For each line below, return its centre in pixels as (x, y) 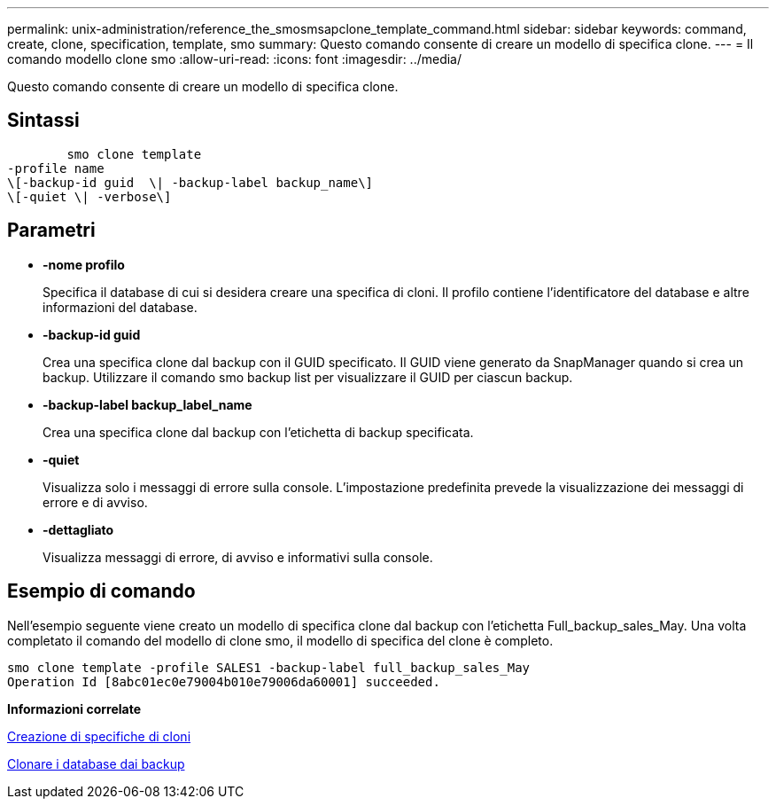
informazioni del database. (120, 307)
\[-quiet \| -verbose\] (89, 196)
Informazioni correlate (74, 708)
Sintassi (43, 121)
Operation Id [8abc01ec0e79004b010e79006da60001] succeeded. (224, 681)
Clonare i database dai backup (96, 763)
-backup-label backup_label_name (147, 404)
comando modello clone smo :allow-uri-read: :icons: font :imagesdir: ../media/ (235, 59)
